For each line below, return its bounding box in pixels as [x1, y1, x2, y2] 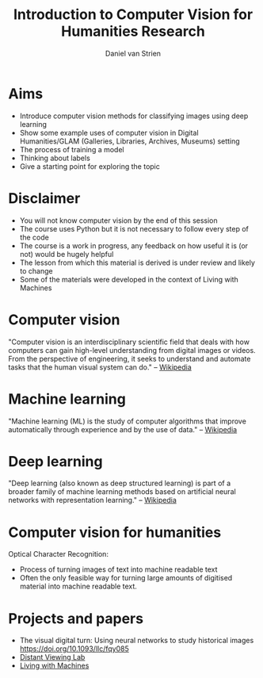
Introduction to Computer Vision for [13, 6, 253, 24]
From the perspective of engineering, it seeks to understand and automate [8, 354, 251, 363]
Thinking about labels [19, 153, 91, 163]
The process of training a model [19, 144, 124, 154]
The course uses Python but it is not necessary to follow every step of [19, 224, 250, 233]
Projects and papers [8, 609, 144, 627]
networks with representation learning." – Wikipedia [8, 496, 177, 505]
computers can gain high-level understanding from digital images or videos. [8, 345, 256, 354]
